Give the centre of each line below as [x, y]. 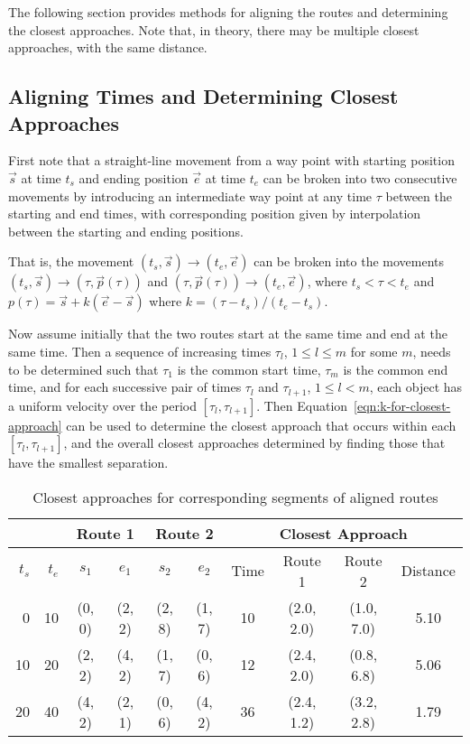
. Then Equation [302, 405]
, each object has [416, 387]
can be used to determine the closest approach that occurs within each [261, 425]
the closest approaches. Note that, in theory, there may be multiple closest [214, 29]
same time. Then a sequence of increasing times [140, 351]
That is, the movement [71, 261]
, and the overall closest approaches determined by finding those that [254, 443]
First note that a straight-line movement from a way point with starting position [231, 160]
